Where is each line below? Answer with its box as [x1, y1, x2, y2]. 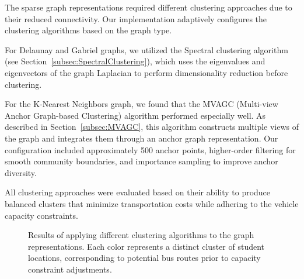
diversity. [5, 166, 37, 178]
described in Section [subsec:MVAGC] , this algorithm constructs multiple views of [5, 120, 299, 133]
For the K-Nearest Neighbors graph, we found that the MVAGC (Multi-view [5, 98, 278, 110]
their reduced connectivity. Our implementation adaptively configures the [5, 12, 267, 25]
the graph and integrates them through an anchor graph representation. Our [5, 132, 278, 144]
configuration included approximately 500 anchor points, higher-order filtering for [5, 143, 296, 156]
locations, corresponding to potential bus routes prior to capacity [28, 252, 261, 264]
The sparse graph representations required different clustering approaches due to [5, 1, 292, 13]
